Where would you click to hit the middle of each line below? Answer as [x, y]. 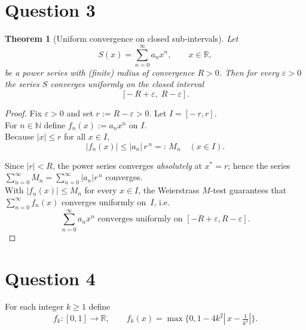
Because [19, 136]
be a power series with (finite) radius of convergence [100, 72]
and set [80, 113]
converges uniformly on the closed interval [127, 84]
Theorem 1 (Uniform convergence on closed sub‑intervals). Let [122, 38]
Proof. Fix [23, 113]
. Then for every [249, 72]
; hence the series [259, 165]
